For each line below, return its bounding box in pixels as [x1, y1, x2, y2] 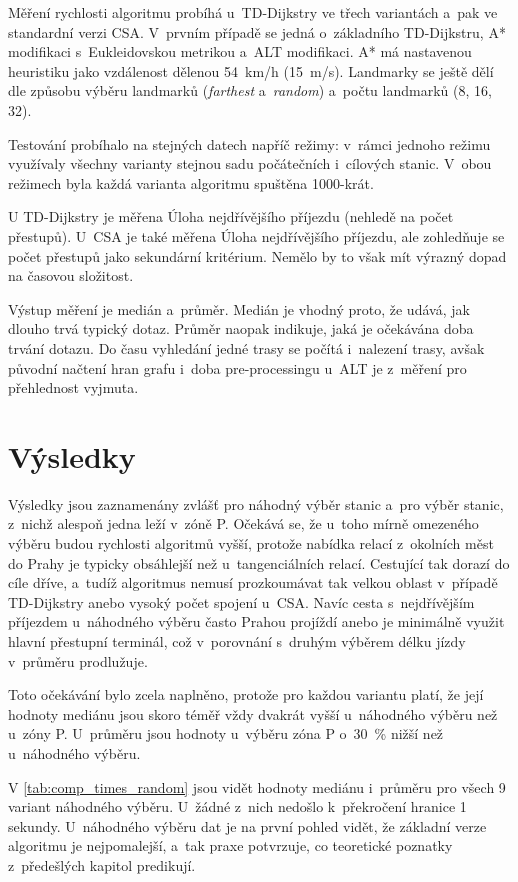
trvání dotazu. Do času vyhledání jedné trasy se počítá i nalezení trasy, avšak [8, 337, 485, 358]
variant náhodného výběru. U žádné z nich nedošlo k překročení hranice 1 [8, 796, 467, 817]
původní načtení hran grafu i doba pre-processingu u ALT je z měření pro [8, 357, 467, 378]
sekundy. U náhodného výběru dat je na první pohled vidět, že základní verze [8, 815, 487, 836]
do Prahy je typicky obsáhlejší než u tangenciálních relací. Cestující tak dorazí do [8, 552, 510, 573]
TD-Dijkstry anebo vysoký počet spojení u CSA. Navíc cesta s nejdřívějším [8, 591, 475, 612]
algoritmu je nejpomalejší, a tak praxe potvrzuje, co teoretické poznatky [8, 835, 453, 856]
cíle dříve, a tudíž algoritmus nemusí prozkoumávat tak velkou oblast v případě [8, 572, 498, 593]
